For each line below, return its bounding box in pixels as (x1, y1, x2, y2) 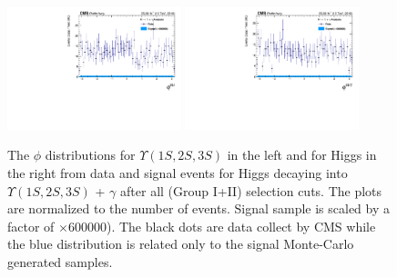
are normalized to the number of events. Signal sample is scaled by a (7, 199, 390, 218)
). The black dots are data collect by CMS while (106, 216, 376, 235)
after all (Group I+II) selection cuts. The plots (120, 181, 382, 200)
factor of (7, 216, 55, 235)
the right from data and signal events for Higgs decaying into (7, 163, 348, 183)
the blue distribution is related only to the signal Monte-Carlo (7, 234, 354, 253)
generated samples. (7, 252, 113, 271)
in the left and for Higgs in (227, 145, 377, 164)
